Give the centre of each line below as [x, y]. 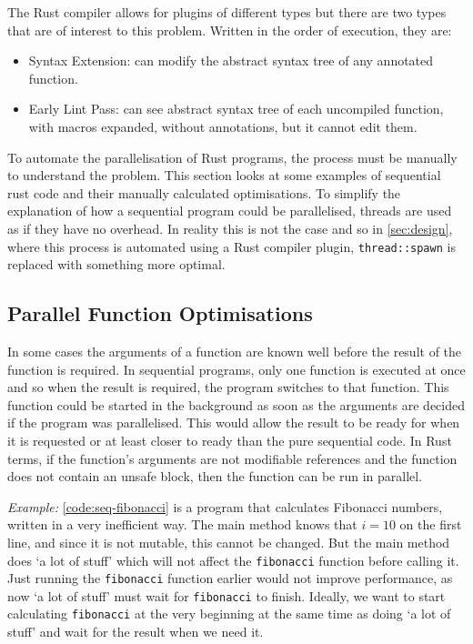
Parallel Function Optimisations [160, 313]
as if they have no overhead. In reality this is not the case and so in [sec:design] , [230, 228]
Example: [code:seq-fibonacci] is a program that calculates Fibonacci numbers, [225, 506]
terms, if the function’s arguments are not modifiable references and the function [232, 458]
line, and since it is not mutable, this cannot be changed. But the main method [229, 542]
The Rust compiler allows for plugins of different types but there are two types [227, 12]
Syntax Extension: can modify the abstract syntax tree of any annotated [231, 60]
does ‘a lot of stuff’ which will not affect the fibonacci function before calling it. [233, 560]
